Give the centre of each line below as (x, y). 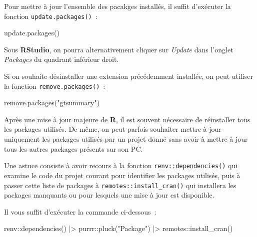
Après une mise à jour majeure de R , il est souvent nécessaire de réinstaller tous (127, 119)
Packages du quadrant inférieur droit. (61, 59)
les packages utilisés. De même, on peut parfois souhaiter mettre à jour (113, 129)
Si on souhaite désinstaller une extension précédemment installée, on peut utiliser (128, 76)
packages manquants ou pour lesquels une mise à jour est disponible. (109, 195)
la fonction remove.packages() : (55, 86)
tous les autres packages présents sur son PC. (73, 148)
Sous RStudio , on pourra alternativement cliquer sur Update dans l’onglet (119, 49)
